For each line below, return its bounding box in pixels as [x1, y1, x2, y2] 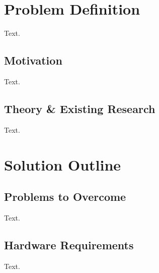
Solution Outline [4, 154, 121, 175]
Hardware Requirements [4, 237, 134, 252]
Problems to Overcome [4, 189, 126, 204]
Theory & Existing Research [4, 100, 155, 116]
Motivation [4, 52, 62, 68]
